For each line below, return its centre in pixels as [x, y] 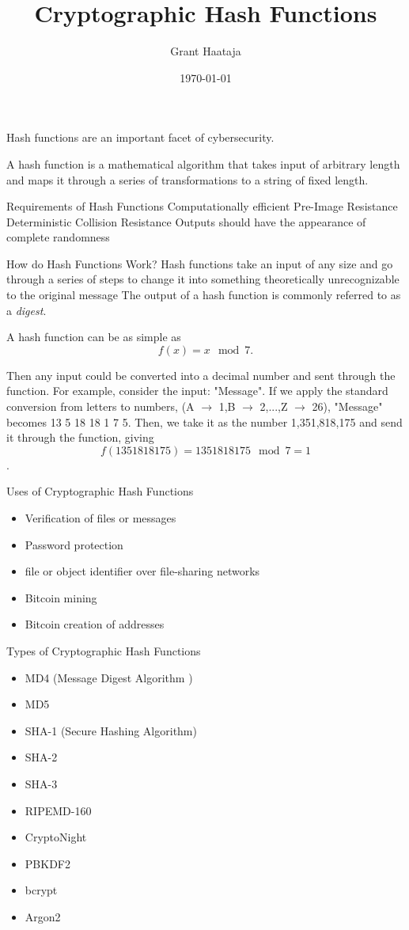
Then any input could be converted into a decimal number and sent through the [201, 375]
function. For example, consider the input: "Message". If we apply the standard [197, 391]
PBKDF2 [47, 863]
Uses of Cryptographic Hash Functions [100, 491]
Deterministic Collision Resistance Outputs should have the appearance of [186, 221]
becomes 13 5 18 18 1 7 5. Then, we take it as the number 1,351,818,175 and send [204, 421]
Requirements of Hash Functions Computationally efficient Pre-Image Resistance [202, 206]
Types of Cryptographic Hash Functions [104, 650]
